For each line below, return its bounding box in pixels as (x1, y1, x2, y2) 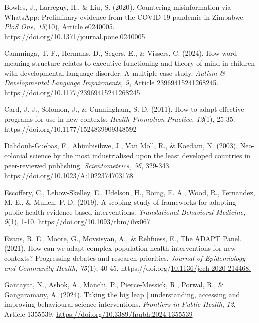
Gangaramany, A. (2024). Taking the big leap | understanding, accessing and (4, 289, 240, 299)
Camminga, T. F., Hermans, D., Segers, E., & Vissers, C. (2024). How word (4, 48, 237, 58)
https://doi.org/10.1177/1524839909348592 (4, 123, 137, 134)
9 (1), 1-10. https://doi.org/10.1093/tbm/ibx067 (4, 216, 150, 227)
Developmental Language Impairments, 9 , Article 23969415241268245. (4, 77, 219, 88)
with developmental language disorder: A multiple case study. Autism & (4, 67, 225, 78)
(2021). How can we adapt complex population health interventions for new (4, 243, 236, 253)
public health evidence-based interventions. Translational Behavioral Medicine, (4, 206, 246, 217)
